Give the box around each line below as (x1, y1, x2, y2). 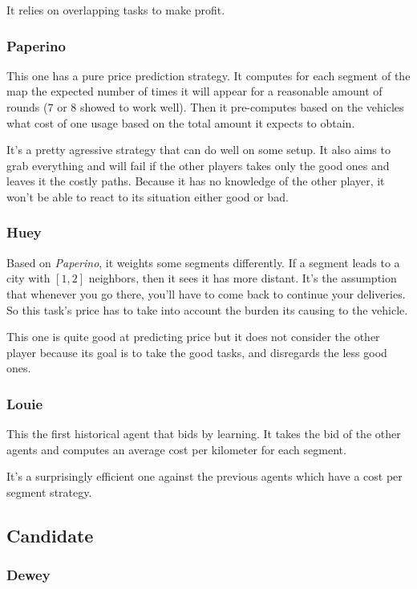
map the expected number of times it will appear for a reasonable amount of (6, 83, 383, 100)
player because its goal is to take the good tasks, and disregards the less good (6, 343, 387, 360)
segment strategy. (6, 483, 92, 500)
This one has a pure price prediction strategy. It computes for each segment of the (6, 67, 411, 83)
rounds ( (6, 99, 48, 115)
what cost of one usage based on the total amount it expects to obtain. (6, 114, 355, 131)
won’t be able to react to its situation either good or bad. (6, 188, 289, 205)
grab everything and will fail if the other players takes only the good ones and (6, 156, 390, 173)
